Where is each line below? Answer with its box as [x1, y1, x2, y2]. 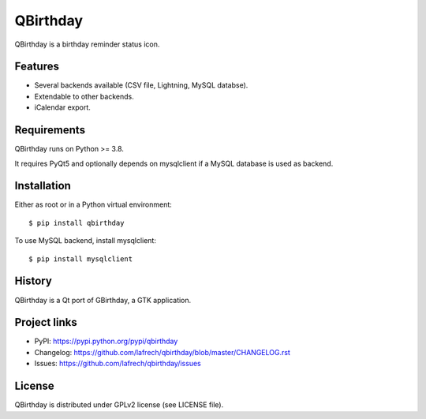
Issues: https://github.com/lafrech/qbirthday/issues [34, 359, 201, 368]
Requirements [14, 123, 86, 137]
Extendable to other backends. [34, 92, 134, 101]
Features [14, 60, 59, 73]
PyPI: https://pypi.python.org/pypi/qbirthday [34, 336, 178, 346]
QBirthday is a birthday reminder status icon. [14, 39, 160, 49]
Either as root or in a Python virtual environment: [14, 200, 173, 209]
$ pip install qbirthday [28, 218, 125, 227]
